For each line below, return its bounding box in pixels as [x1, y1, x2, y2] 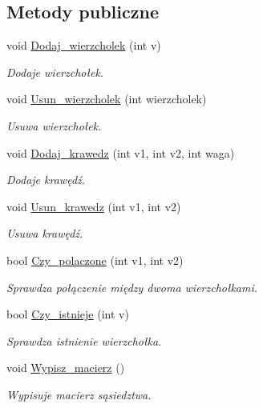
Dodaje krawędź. [6, 171, 86, 188]
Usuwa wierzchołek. [6, 117, 102, 134]
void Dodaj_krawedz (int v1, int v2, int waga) [6, 144, 235, 161]
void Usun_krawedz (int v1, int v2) [6, 198, 181, 214]
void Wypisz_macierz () [6, 359, 125, 376]
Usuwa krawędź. [6, 225, 83, 242]
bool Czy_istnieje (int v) [6, 306, 129, 322]
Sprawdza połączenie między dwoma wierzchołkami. [6, 278, 258, 295]
